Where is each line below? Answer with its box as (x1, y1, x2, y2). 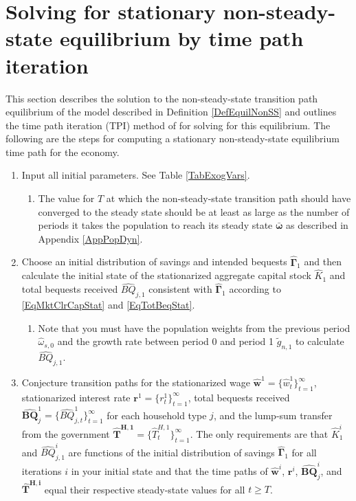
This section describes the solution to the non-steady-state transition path (5, 91, 318, 105)
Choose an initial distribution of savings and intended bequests (21, 254, 287, 269)
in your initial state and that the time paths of (71, 463, 268, 478)
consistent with (148, 282, 212, 296)
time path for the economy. (5, 144, 120, 159)
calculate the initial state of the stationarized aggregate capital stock (21, 268, 311, 282)
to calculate (296, 334, 344, 348)
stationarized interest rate (21, 390, 131, 404)
